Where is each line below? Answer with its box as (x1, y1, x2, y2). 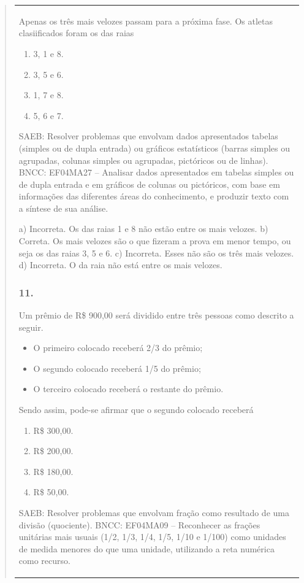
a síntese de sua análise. (18, 201, 108, 214)
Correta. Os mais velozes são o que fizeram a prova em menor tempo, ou (18, 234, 291, 247)
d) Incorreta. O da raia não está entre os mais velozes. (18, 258, 222, 271)
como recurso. (18, 554, 70, 567)
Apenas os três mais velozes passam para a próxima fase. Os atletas (18, 14, 273, 27)
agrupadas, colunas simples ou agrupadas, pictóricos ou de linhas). (18, 153, 268, 166)
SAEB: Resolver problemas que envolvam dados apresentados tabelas (18, 129, 278, 142)
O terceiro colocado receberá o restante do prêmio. (33, 382, 224, 395)
